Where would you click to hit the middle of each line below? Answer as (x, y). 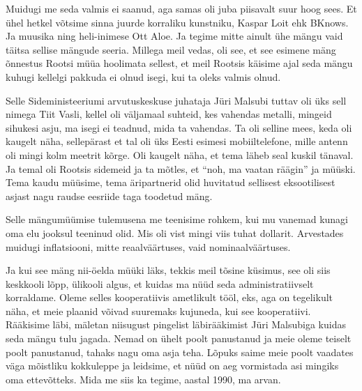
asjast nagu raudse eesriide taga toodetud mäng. (109, 195)
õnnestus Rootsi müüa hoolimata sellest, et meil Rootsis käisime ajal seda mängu (179, 63)
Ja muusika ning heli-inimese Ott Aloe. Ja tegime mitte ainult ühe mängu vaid (174, 36)
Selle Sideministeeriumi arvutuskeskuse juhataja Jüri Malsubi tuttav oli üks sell (176, 100)
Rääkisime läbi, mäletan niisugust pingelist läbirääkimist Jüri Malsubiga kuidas (176, 324)
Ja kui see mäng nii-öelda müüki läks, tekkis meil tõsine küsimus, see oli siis (168, 270)
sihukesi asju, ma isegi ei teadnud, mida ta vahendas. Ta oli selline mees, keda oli (179, 127)
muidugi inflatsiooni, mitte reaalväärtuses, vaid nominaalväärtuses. (148, 246)
